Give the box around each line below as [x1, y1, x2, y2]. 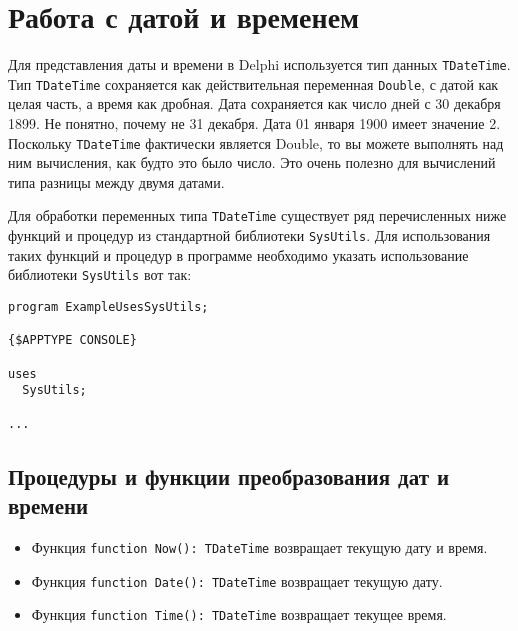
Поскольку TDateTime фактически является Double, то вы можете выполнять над [8, 132, 504, 153]
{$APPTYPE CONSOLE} [8, 333, 137, 348]
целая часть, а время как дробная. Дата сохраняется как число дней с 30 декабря [8, 93, 501, 114]
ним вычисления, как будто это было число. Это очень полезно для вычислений [8, 152, 496, 173]
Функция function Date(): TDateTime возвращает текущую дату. [31, 570, 443, 591]
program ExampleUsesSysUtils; [8, 300, 209, 315]
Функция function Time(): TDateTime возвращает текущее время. [31, 604, 447, 625]
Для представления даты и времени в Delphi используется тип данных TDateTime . [8, 54, 511, 75]
